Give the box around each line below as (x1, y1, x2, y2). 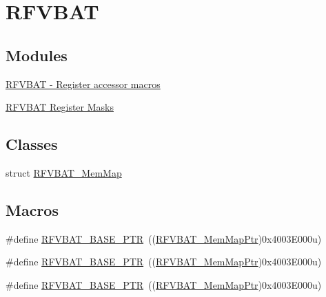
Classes (6, 133, 58, 155)
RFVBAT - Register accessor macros (6, 76, 161, 91)
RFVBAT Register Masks (6, 100, 114, 114)
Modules (6, 44, 68, 65)
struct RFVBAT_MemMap (6, 165, 122, 179)
